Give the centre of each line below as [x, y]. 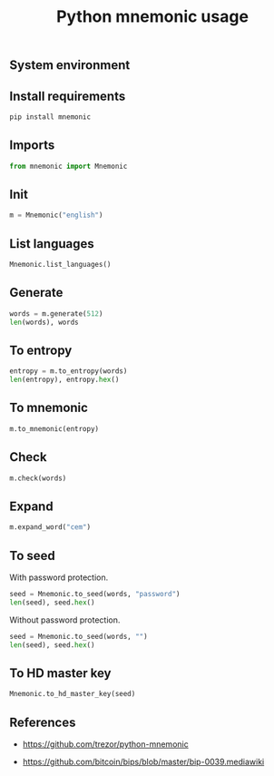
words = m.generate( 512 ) [56, 314]
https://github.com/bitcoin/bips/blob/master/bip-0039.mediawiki [143, 761]
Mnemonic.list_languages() [60, 265]
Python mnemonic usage [152, 17]
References [43, 722]
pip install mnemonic [50, 117]
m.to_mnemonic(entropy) [54, 428]
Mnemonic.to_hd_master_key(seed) [73, 694]
